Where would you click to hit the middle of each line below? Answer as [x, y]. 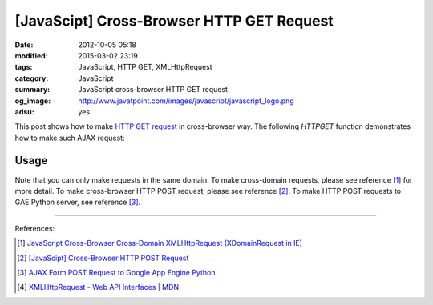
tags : [24, 67]
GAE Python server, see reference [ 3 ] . [78, 202]
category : [32, 78]
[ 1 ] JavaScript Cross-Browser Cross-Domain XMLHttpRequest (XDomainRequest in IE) [160, 243]
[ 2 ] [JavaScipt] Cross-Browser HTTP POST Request [103, 258]
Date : [24, 45]
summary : [32, 90]
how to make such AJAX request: [70, 138]
